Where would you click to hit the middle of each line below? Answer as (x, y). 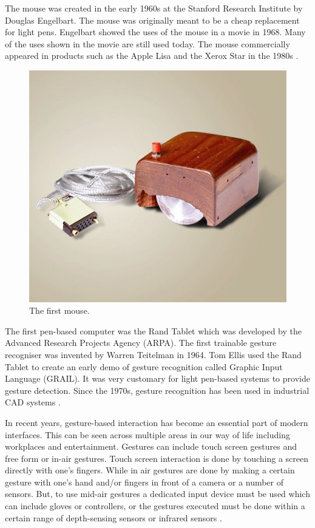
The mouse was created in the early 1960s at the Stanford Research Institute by (154, 8)
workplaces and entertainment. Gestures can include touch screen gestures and (151, 446)
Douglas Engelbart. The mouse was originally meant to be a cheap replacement (152, 20)
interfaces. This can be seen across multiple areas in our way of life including (147, 434)
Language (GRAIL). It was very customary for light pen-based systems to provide (157, 378)
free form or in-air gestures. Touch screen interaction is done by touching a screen (157, 458)
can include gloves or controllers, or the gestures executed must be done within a (155, 506)
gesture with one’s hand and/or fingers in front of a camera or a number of (144, 482)
